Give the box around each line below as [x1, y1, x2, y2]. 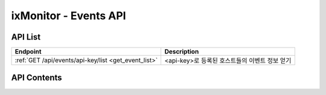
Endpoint [14, 47, 42, 56]
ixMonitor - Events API [11, 9, 126, 22]
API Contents [11, 73, 63, 83]
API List [11, 32, 41, 42]
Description [164, 47, 199, 56]
